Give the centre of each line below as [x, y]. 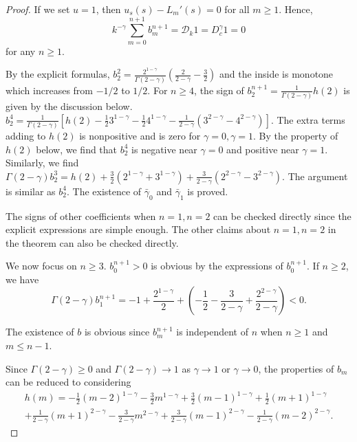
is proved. [208, 191]
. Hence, [296, 9]
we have [22, 279]
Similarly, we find [42, 163]
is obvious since [117, 332]
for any [21, 51]
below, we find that [77, 149]
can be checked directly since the [282, 216]
